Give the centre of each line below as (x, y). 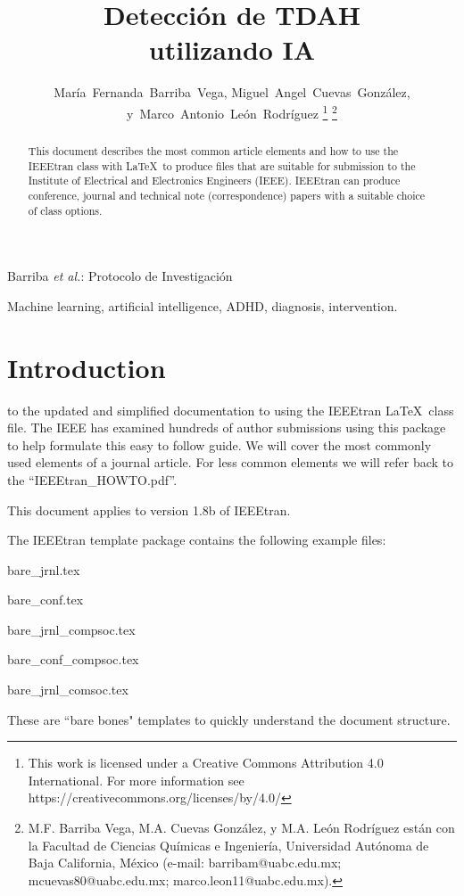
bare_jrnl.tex (44, 569)
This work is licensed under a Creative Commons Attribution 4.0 (206, 763)
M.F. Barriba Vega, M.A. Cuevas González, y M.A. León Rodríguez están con (241, 828)
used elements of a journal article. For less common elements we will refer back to (231, 462)
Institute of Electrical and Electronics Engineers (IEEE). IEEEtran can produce (214, 181)
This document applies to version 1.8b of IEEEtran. (149, 510)
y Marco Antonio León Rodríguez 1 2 (232, 111)
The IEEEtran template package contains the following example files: (197, 540)
